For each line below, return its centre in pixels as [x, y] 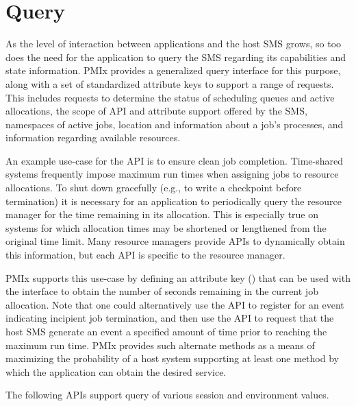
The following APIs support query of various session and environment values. [167, 395]
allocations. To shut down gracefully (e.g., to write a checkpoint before [154, 188]
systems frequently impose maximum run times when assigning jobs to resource [172, 174]
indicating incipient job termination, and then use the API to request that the [170, 318]
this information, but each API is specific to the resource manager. [145, 255]
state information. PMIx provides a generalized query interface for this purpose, [173, 70]
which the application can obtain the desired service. [116, 371]
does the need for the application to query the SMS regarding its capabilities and [176, 57]
